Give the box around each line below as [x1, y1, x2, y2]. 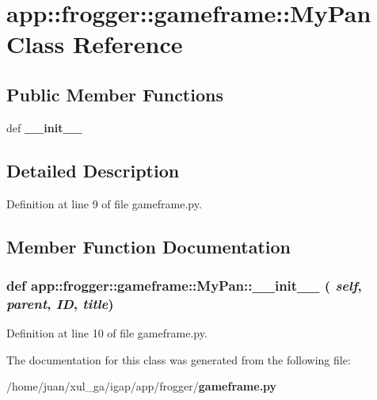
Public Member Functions [6, 82, 223, 106]
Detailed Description [6, 158, 180, 182]
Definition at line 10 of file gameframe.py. [6, 325, 208, 341]
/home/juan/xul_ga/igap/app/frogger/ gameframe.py [6, 378, 277, 394]
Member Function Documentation [6, 234, 291, 258]
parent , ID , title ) [6, 293, 114, 313]
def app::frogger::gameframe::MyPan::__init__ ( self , [6, 275, 362, 295]
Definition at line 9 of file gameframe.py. [6, 195, 202, 211]
